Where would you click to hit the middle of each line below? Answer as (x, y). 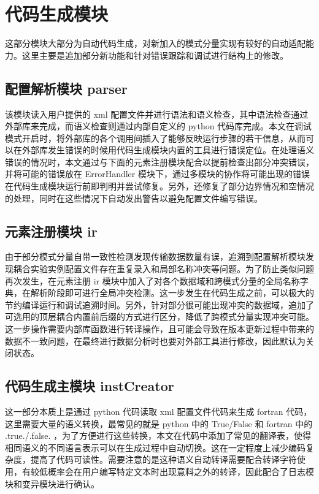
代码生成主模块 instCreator (90, 386)
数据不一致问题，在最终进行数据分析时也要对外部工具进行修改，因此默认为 (155, 340)
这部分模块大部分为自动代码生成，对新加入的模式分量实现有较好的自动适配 (155, 43)
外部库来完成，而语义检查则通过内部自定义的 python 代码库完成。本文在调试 (159, 126)
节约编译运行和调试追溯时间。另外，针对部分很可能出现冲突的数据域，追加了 (159, 304)
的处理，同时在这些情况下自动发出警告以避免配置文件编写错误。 (134, 198)
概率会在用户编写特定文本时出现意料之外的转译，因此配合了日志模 (181, 471)
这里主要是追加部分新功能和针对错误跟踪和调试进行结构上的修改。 (155, 55)
